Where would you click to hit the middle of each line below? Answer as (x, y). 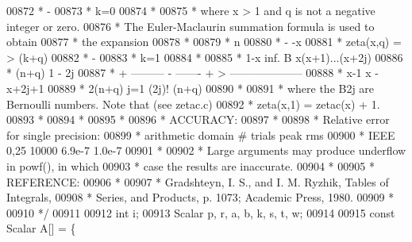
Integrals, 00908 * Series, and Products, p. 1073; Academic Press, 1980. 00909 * (200, 197)
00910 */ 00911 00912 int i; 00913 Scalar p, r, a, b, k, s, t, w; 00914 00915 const (201, 212)
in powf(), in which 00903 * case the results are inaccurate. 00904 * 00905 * (191, 165)
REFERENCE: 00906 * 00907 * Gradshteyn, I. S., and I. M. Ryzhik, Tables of (198, 181)
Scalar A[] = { (41, 228)
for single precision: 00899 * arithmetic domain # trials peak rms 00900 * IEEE (201, 134)
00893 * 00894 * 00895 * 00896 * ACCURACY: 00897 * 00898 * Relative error (198, 119)
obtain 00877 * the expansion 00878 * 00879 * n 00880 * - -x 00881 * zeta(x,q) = (204, 42)
